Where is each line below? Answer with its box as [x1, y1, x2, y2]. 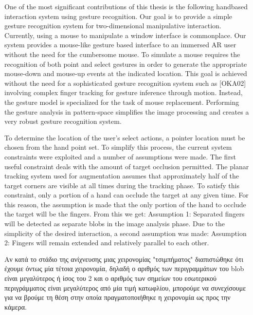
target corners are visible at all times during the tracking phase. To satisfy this [4, 180, 239, 190]
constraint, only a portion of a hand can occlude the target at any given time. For [4, 190, 249, 200]
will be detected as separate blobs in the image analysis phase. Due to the [4, 218, 225, 229]
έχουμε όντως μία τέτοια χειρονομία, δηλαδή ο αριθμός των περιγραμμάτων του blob [4, 263, 244, 274]
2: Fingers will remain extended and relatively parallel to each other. [4, 237, 209, 248]
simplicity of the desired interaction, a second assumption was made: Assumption [4, 228, 247, 238]
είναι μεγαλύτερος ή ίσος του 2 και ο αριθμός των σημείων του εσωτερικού [4, 273, 217, 283]
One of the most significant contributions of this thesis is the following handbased [4, 1, 248, 11]
